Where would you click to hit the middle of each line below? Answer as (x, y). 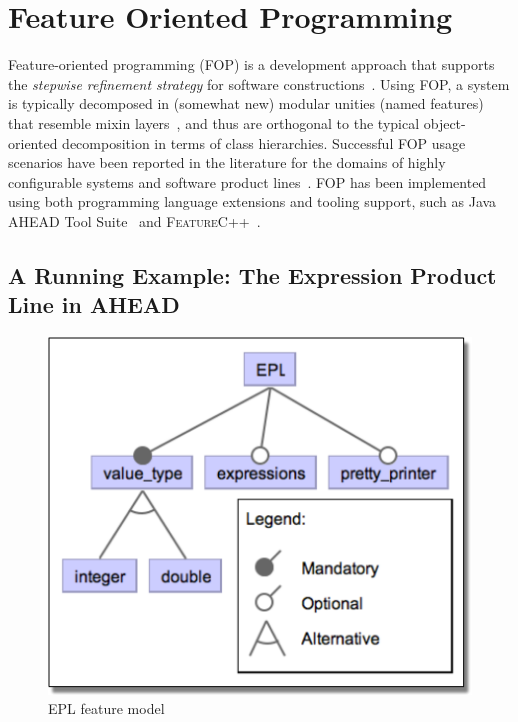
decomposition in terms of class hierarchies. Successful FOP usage (264, 142)
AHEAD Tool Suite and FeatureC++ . (134, 220)
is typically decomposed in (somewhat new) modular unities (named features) (246, 103)
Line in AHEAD (94, 304)
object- (444, 122)
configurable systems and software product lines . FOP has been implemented (247, 181)
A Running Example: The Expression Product (252, 274)
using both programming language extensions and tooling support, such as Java (252, 201)
